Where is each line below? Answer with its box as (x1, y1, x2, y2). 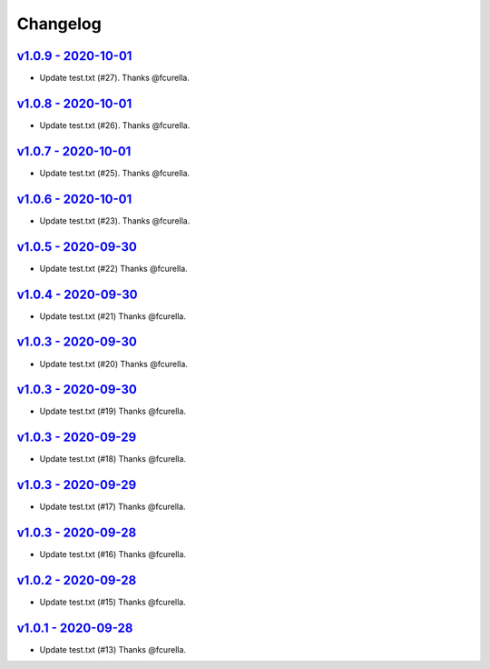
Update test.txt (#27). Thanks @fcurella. (39, 73, 191, 84)
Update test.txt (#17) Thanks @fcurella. (39, 501, 186, 513)
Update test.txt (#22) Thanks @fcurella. (39, 263, 188, 274)
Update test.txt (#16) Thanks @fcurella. (39, 549, 186, 560)
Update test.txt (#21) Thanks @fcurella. (39, 310, 186, 322)
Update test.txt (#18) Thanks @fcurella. (39, 454, 186, 464)
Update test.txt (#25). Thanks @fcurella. (39, 167, 191, 178)
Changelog (16, 14, 102, 34)
